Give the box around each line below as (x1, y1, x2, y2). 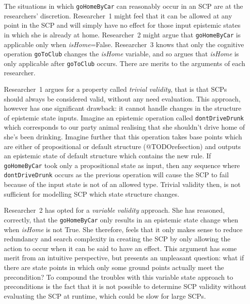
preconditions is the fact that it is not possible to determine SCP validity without (4, 281, 247, 291)
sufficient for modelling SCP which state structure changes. (4, 188, 179, 199)
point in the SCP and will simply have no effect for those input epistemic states (4, 20, 241, 30)
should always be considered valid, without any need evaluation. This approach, (4, 93, 241, 103)
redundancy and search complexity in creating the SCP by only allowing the (4, 234, 231, 244)
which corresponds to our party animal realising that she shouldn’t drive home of (4, 122, 245, 132)
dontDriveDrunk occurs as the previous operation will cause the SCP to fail (4, 169, 229, 180)
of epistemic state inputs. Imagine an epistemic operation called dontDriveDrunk (4, 112, 244, 122)
